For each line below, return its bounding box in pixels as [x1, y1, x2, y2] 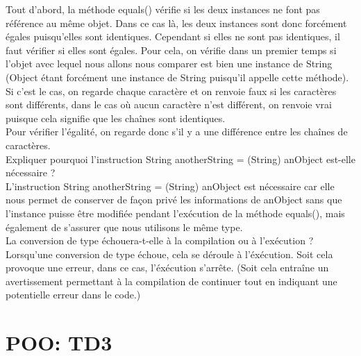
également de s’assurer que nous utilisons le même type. [6, 219, 243, 234]
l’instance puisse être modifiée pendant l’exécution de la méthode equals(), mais [6, 205, 345, 220]
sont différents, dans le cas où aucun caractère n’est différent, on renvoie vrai [6, 97, 332, 112]
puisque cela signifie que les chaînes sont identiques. [6, 110, 226, 125]
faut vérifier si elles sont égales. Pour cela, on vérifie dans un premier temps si [6, 42, 337, 57]
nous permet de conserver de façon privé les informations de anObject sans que [6, 192, 342, 207]
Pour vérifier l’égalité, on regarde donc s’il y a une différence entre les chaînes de [6, 124, 348, 139]
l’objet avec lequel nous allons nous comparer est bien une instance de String [6, 56, 333, 71]
